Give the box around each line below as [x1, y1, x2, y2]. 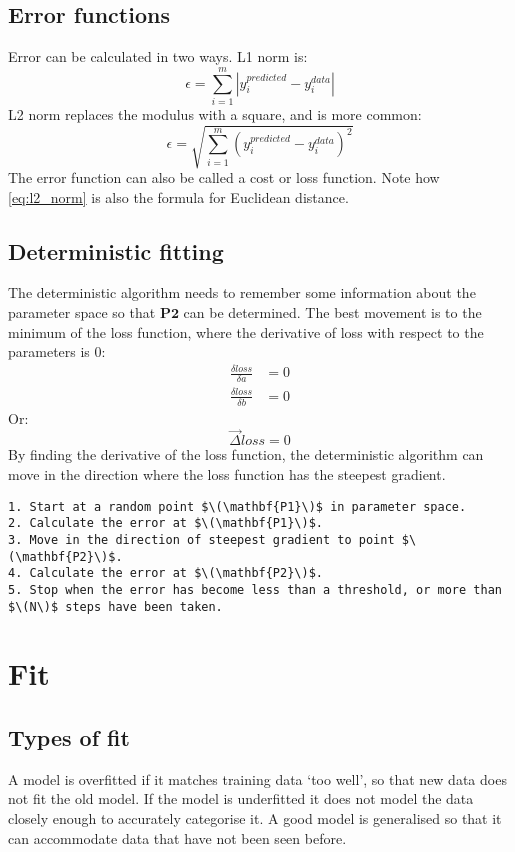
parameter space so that [8, 302, 156, 323]
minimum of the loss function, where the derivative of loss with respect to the [8, 321, 484, 342]
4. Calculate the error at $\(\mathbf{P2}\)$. [8, 566, 323, 581]
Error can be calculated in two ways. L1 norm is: [8, 46, 308, 67]
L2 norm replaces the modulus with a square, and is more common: [8, 103, 422, 124]
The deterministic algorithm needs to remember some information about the [8, 282, 476, 303]
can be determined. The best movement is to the [183, 302, 482, 323]
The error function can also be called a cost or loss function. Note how [8, 167, 440, 188]
